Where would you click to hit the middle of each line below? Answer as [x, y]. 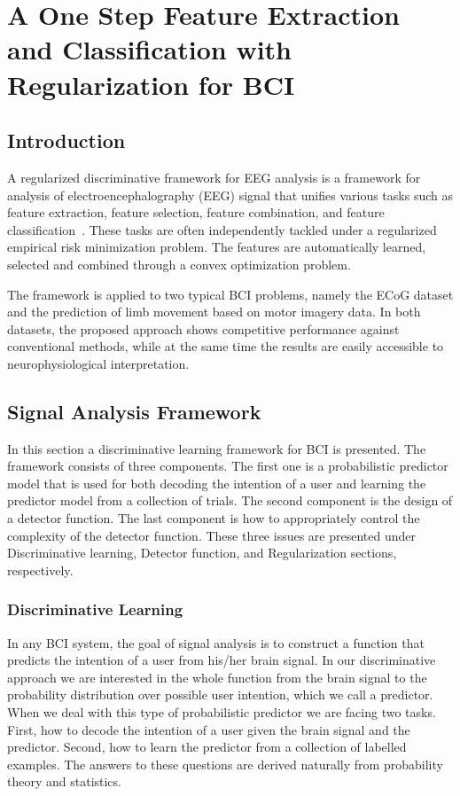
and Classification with [149, 49]
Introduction [66, 140]
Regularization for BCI [151, 84]
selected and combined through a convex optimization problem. [179, 264]
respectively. [40, 570]
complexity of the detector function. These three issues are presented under [211, 535]
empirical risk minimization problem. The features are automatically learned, [217, 247]
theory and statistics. [64, 781]
